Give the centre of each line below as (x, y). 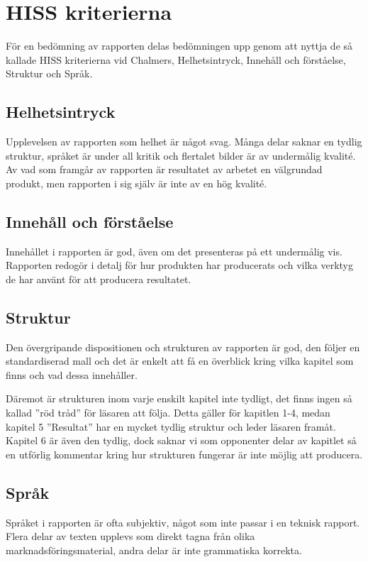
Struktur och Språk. (49, 73)
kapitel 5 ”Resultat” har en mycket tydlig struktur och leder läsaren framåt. (171, 426)
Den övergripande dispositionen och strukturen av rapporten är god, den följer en (183, 347)
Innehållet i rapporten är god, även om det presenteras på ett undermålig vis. (174, 251)
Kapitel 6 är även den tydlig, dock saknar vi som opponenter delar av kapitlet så (181, 440)
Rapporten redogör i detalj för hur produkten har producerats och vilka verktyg (179, 265)
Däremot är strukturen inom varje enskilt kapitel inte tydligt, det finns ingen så (179, 398)
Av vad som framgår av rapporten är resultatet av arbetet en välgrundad (164, 169)
